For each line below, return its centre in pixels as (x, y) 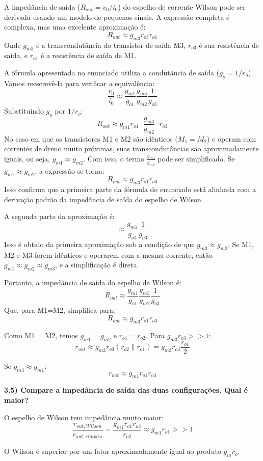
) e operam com (232, 138)
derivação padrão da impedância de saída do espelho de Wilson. (104, 199)
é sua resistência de (229, 45)
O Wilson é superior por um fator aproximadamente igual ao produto (113, 451)
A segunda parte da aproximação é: (59, 216)
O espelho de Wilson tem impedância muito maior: (84, 417)
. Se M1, (241, 244)
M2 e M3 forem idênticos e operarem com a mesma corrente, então (108, 254)
